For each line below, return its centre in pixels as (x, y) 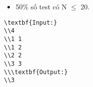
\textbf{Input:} (31, 22)
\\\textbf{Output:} (36, 72)
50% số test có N (41, 6)
